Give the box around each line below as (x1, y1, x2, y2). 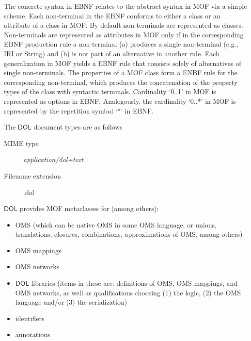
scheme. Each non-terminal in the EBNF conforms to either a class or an (4, 10, 220, 20)
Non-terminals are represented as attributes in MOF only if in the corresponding (4, 29, 244, 39)
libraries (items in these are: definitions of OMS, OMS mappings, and (31, 278, 238, 288)
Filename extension (4, 170, 61, 180)
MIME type (4, 138, 39, 148)
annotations (15, 329, 50, 340)
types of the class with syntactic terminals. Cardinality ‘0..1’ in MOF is (4, 86, 216, 97)
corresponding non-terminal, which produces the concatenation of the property (4, 77, 238, 87)
